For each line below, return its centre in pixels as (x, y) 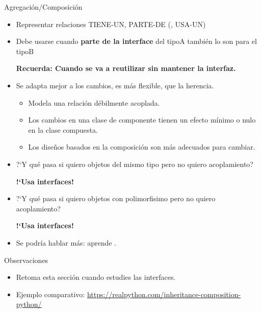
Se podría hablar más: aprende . (66, 242)
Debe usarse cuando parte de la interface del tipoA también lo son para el (136, 41)
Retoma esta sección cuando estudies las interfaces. (96, 277)
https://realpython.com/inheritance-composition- (164, 294)
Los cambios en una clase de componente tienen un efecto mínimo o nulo (142, 120)
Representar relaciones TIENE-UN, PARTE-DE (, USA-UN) (111, 24)
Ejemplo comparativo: (50, 294)
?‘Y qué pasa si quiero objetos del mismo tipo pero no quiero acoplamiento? (135, 164)
